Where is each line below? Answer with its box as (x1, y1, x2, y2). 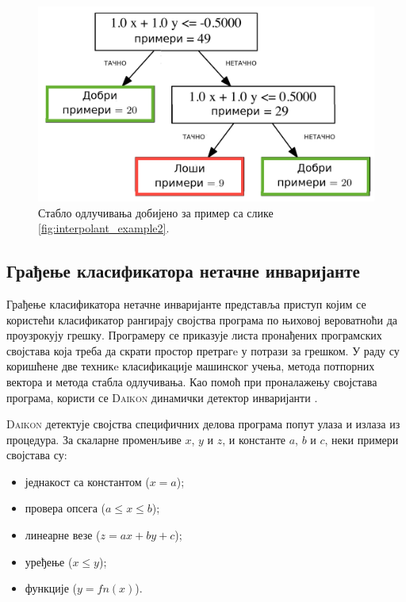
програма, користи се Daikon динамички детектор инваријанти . (6, 389, 318, 405)
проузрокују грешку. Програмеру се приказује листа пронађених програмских (6, 327, 382, 343)
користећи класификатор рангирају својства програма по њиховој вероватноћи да (6, 311, 398, 328)
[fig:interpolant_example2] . (38, 220, 170, 236)
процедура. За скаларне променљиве (6, 431, 182, 447)
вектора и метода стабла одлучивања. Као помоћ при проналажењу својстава (6, 373, 377, 389)
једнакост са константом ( (25, 473, 150, 489)
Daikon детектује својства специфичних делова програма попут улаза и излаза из (6, 416, 400, 432)
